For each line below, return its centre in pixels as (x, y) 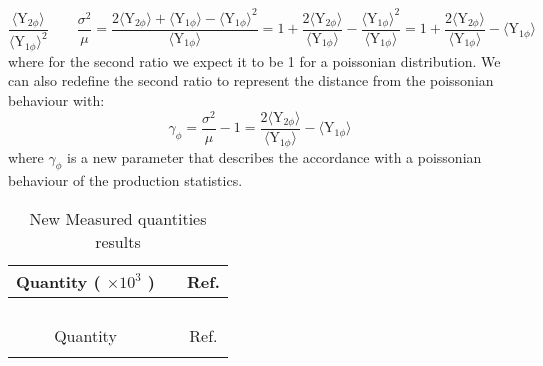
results (118, 241)
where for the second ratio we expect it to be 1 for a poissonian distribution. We (254, 60)
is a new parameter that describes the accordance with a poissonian (274, 156)
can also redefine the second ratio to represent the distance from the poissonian (251, 80)
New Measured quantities (118, 218)
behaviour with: (56, 99)
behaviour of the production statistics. (125, 180)
